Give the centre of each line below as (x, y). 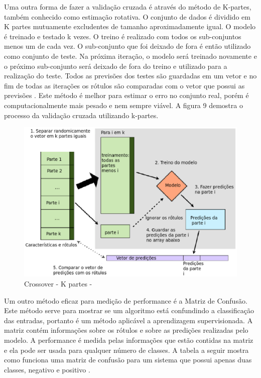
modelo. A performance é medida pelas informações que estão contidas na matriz (129, 340)
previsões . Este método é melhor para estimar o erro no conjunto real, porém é (126, 95)
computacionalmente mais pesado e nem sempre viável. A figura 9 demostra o (123, 105)
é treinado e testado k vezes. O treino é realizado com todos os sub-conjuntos (123, 36)
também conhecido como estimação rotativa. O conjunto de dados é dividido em (127, 16)
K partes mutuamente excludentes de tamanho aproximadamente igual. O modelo (130, 26)
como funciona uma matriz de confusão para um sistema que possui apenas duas (128, 360)
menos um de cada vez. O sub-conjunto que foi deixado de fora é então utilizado (127, 46)
